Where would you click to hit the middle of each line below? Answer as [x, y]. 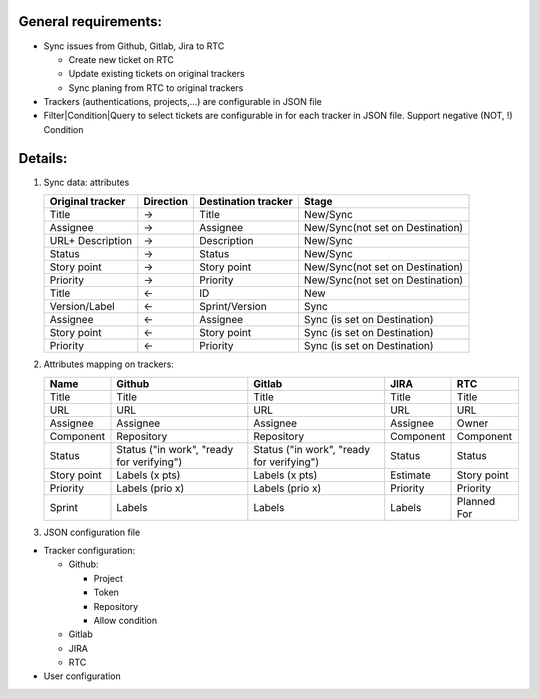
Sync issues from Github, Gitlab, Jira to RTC [134, 46]
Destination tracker [246, 202]
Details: [43, 158]
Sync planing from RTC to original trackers [156, 87]
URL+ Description [91, 241]
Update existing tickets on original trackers [156, 74]
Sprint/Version [233, 307]
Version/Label [82, 307]
